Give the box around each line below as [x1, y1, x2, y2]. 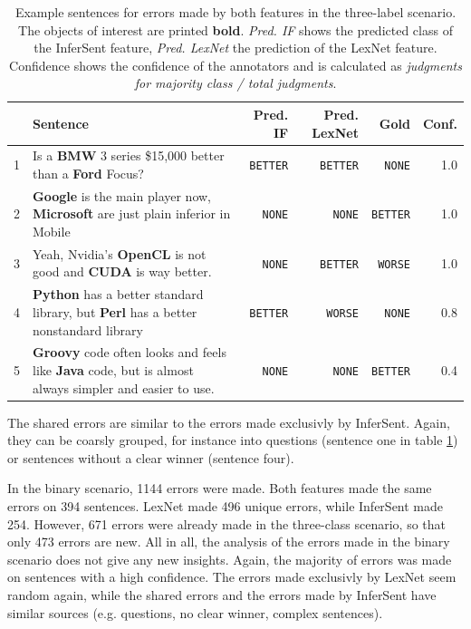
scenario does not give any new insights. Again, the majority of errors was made [7, 549, 452, 568]
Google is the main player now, [33, 186, 211, 205]
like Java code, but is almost [33, 360, 194, 379]
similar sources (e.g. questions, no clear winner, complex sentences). [7, 603, 383, 622]
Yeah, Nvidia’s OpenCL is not [33, 244, 207, 263]
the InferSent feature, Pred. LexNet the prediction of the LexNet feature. [34, 38, 437, 57]
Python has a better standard [33, 285, 204, 304]
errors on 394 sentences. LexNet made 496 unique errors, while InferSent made [7, 497, 444, 515]
